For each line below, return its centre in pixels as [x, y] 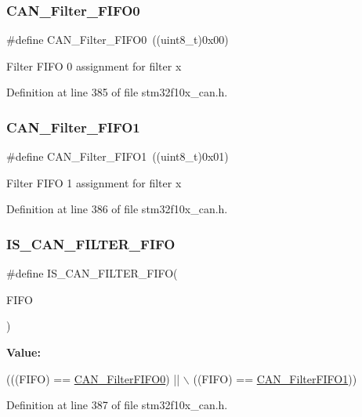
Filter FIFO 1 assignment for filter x [94, 182]
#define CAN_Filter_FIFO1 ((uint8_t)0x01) [118, 156]
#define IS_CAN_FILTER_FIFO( [92, 273]
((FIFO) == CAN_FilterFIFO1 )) [275, 378]
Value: [24, 352]
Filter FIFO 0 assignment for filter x [94, 65]
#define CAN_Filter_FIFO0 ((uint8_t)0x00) [118, 40]
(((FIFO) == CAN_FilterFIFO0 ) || [93, 378]
